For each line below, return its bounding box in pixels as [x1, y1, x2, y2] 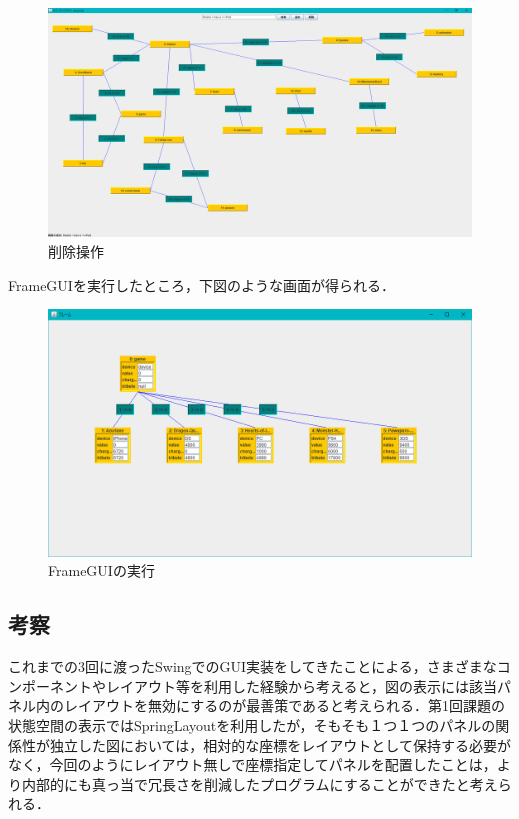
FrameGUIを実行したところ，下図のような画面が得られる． [8, 274, 395, 295]
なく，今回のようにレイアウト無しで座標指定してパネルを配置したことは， [8, 754, 497, 775]
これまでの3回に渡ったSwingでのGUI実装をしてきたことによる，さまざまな [8, 656, 497, 677]
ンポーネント [8, 675, 92, 696]
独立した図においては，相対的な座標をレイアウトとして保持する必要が [49, 734, 511, 755]
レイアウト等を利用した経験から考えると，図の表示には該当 [105, 675, 498, 696]
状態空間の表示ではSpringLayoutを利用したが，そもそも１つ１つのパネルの [8, 714, 496, 735]
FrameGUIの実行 [48, 560, 155, 581]
